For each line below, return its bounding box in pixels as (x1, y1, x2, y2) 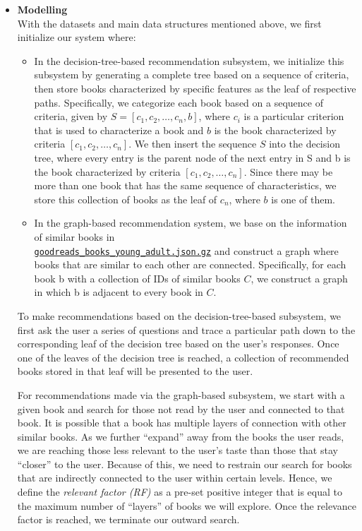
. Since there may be (243, 164, 333, 179)
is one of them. (271, 191, 335, 206)
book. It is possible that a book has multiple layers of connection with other (17, 415, 346, 430)
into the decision (269, 136, 340, 151)
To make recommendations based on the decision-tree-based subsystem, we (17, 308, 342, 323)
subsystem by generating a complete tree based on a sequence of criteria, (34, 67, 349, 82)
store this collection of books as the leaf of (34, 191, 217, 206)
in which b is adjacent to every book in (34, 285, 203, 299)
